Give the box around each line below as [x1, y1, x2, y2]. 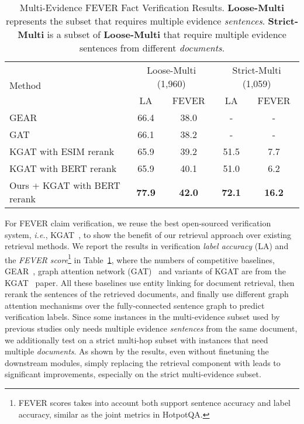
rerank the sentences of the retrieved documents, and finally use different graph [5, 288, 289, 300]
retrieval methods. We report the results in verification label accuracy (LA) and [5, 240, 289, 252]
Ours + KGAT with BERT [9, 178, 120, 192]
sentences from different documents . [79, 41, 225, 54]
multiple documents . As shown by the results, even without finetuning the [5, 345, 269, 357]
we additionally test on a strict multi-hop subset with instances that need [5, 333, 268, 346]
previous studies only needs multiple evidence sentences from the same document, [5, 322, 298, 334]
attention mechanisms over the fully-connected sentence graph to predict [5, 299, 265, 311]
